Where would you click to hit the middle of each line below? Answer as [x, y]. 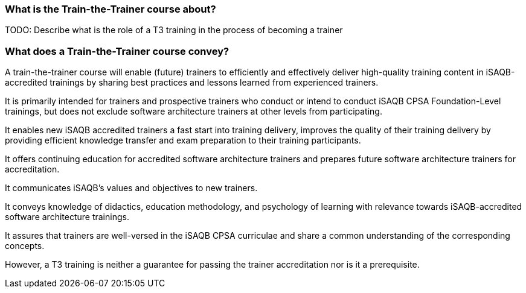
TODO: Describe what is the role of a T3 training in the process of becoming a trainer [174, 30]
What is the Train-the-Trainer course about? [111, 9]
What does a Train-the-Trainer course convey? [117, 51]
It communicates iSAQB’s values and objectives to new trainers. [131, 188]
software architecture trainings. [67, 217]
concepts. [25, 246]
